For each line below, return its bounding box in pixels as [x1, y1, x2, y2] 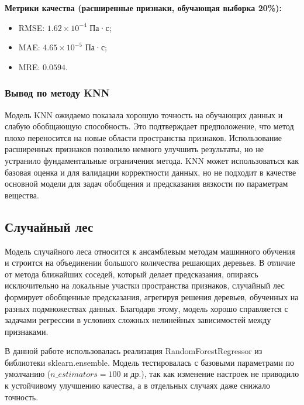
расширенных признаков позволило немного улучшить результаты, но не [5, 143, 264, 155]
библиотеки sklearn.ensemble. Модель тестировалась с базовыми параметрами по [5, 356, 295, 368]
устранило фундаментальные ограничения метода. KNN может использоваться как [5, 154, 299, 166]
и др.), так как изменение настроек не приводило [123, 368, 299, 380]
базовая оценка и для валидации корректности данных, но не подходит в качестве [5, 166, 296, 178]
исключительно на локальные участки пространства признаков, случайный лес [5, 279, 285, 291]
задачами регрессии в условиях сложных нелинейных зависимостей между [5, 314, 271, 326]
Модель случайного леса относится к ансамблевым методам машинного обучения [5, 245, 295, 257]
